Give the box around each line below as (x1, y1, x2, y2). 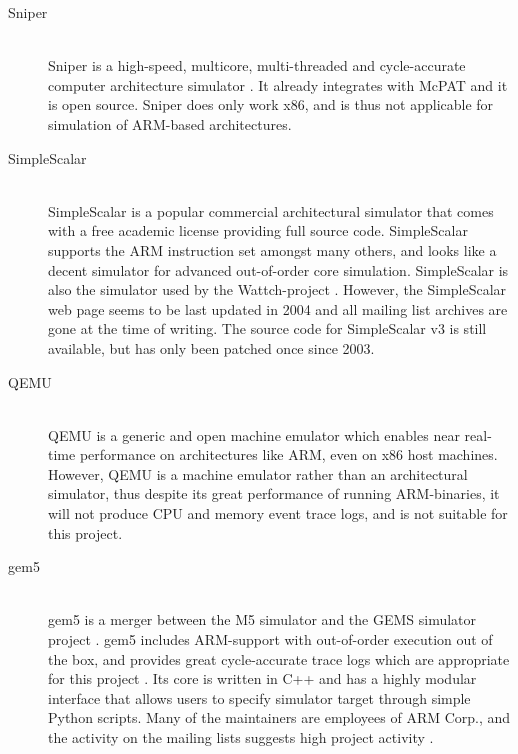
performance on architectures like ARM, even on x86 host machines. (79, 444, 498, 465)
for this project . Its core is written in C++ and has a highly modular (48, 668, 477, 689)
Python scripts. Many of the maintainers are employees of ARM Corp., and (48, 707, 511, 728)
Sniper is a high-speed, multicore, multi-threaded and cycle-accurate (48, 55, 466, 76)
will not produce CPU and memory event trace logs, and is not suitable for (48, 503, 508, 524)
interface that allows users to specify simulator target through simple (48, 687, 471, 708)
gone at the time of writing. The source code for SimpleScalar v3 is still (48, 318, 487, 339)
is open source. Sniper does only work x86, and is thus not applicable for (48, 94, 494, 115)
